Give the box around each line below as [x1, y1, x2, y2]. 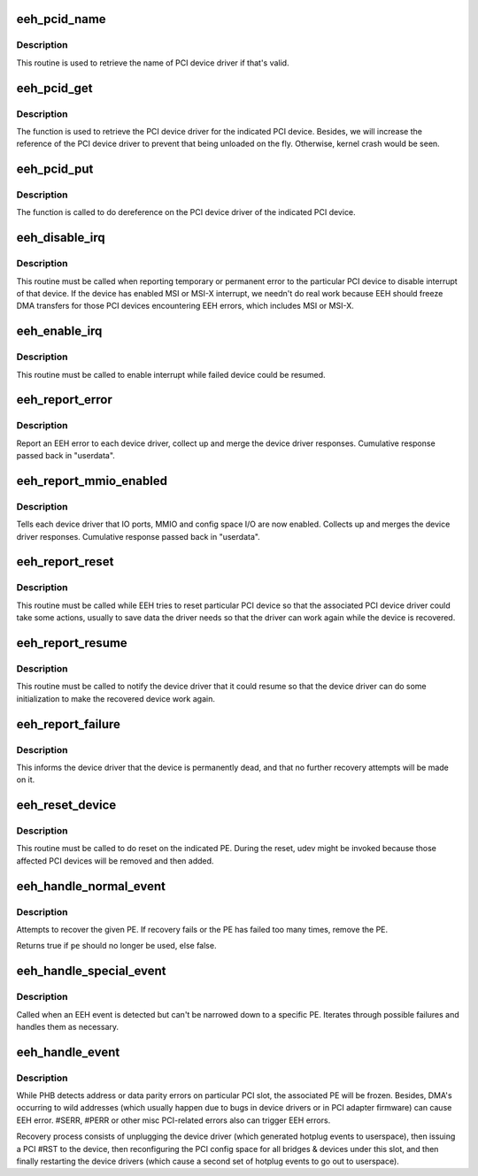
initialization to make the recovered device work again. [16, 693, 216, 703]
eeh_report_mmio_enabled [16, 473, 168, 488]
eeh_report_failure [16, 717, 121, 732]
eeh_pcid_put [16, 162, 94, 177]
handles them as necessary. [16, 1021, 119, 1032]
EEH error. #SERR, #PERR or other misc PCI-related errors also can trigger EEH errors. [16, 1115, 331, 1126]
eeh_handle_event [16, 1044, 120, 1059]
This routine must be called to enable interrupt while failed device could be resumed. [16, 369, 327, 380]
